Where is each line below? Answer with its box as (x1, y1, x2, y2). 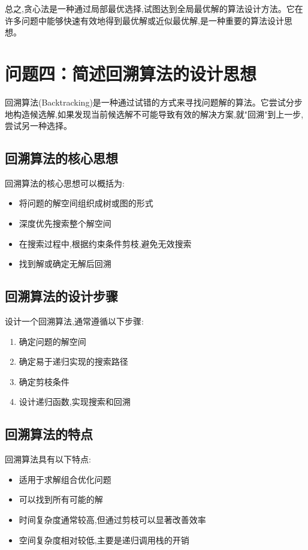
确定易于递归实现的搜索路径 (19, 355, 128, 368)
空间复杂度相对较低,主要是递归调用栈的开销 (19, 533, 189, 546)
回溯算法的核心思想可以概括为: (5, 176, 125, 189)
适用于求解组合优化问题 (19, 473, 111, 485)
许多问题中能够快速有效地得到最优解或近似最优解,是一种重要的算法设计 (5, 14, 284, 26)
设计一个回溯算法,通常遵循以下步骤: (5, 315, 144, 327)
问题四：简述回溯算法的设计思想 (5, 61, 257, 85)
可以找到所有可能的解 (19, 493, 103, 506)
